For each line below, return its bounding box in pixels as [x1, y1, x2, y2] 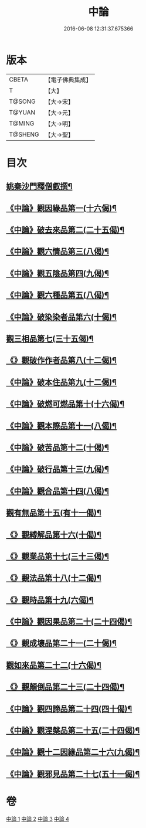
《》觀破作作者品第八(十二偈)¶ [6, 355, 117, 365]
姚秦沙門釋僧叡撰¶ [6, 181, 73, 191]
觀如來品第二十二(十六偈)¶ [6, 660, 101, 670]
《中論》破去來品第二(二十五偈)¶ [6, 225, 125, 235]
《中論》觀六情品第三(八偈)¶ [6, 247, 110, 257]
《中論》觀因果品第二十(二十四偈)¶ [6, 617, 133, 627]
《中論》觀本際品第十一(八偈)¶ [6, 420, 117, 431]
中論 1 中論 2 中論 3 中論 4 [6, 815, 69, 822]
